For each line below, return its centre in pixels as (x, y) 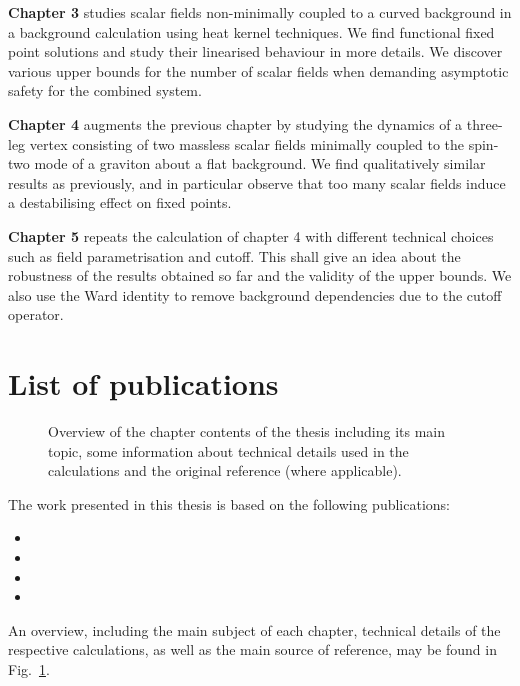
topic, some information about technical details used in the (228, 450)
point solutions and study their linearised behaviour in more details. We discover (255, 51)
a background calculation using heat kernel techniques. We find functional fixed (251, 31)
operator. (36, 314)
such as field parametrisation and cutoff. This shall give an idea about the (234, 255)
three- (484, 123)
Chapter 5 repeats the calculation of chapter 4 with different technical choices (251, 235)
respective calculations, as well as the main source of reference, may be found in (252, 649)
